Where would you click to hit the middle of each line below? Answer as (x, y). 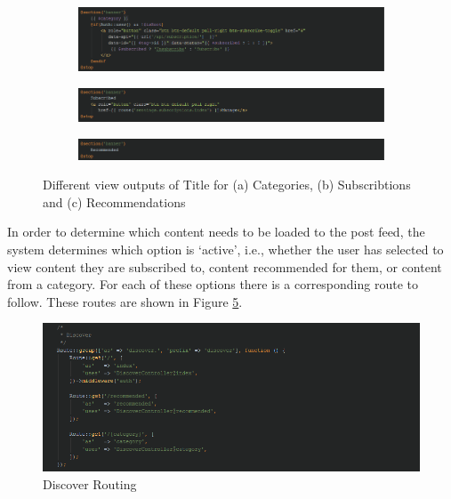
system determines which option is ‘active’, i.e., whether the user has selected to (225, 249)
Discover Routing (90, 483)
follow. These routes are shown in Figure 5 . (125, 301)
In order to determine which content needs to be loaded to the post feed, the (216, 232)
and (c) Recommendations (114, 201)
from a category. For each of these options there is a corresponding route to (213, 284)
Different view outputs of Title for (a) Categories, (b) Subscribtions (227, 185)
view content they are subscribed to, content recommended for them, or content (225, 266)
